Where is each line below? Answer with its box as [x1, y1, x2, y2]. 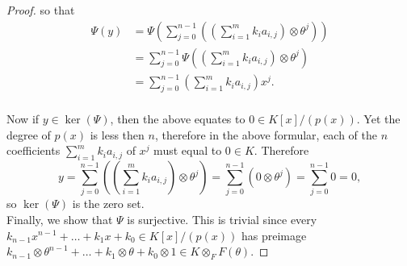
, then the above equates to [110, 110, 245, 127]
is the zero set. [72, 195, 145, 212]
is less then [90, 126, 145, 143]
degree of [6, 126, 51, 143]
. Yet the [356, 110, 401, 127]
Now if [6, 110, 40, 127]
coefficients [6, 142, 61, 159]
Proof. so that [6, 2, 75, 18]
